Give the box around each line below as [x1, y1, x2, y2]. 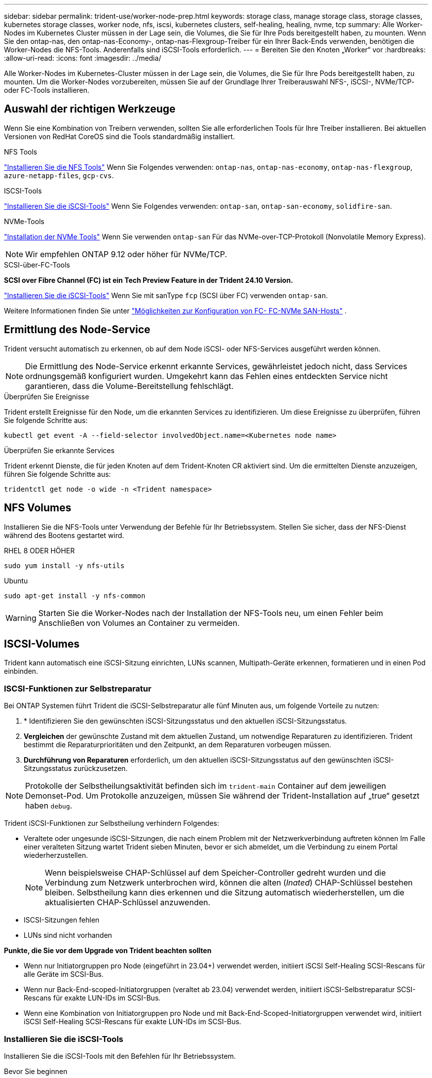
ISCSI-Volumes [4, 637, 80, 650]
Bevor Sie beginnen [4, 1067, 68, 1076]
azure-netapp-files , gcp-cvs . [4, 171, 114, 180]
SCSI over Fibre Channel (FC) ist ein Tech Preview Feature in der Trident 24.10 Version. [4, 275, 293, 284]
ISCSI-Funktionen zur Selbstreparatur [4, 683, 151, 693]
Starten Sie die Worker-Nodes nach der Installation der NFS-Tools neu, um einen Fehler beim [38, 608, 383, 618]
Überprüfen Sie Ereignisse [4, 392, 89, 401]
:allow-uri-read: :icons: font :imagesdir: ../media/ [4, 54, 161, 62]
